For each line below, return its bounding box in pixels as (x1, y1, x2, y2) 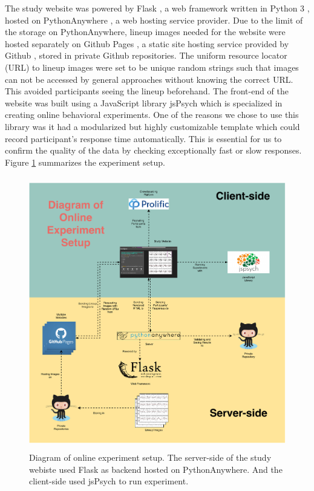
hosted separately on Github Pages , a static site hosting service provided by (5, 37, 289, 50)
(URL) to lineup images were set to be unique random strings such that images (5, 60, 299, 73)
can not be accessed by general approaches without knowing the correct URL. (5, 73, 293, 85)
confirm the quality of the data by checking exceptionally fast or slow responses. (5, 144, 302, 157)
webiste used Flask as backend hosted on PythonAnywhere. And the (29, 463, 283, 475)
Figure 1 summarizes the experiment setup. (5, 155, 165, 168)
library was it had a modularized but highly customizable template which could (5, 120, 300, 132)
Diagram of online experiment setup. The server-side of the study (29, 450, 272, 463)
